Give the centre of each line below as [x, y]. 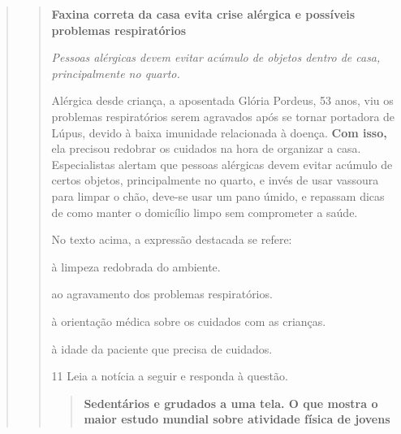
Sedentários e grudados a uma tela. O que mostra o [231, 403]
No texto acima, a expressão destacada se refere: [172, 239]
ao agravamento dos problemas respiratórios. [162, 294]
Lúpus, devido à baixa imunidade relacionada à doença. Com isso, [219, 132]
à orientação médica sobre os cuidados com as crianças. [189, 321]
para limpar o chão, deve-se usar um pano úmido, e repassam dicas [218, 195]
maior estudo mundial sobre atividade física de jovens [237, 419]
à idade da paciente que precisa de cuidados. [162, 348]
